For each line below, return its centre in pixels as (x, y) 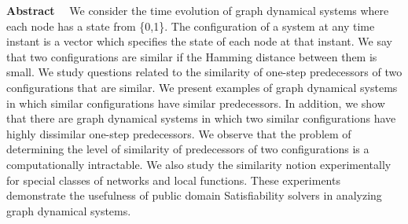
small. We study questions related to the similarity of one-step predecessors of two (204, 72)
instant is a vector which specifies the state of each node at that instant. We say (199, 41)
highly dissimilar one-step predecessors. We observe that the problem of (179, 133)
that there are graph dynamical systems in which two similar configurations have (201, 118)
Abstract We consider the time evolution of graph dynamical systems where (198, 10)
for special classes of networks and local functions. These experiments (173, 180)
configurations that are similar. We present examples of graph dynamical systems (202, 87)
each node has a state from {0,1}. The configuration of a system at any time (191, 26)
